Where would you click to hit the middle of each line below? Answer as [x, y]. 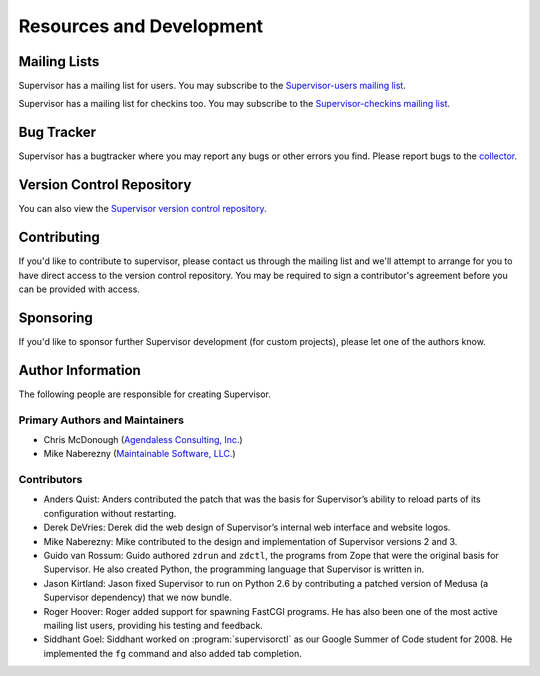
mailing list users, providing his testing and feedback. [153, 625]
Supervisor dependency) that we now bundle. [137, 597]
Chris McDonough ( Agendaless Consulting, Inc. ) [143, 439]
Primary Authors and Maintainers [101, 420]
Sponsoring [56, 317]
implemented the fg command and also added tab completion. [172, 653]
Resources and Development [141, 26]
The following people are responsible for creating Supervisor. [145, 394]
